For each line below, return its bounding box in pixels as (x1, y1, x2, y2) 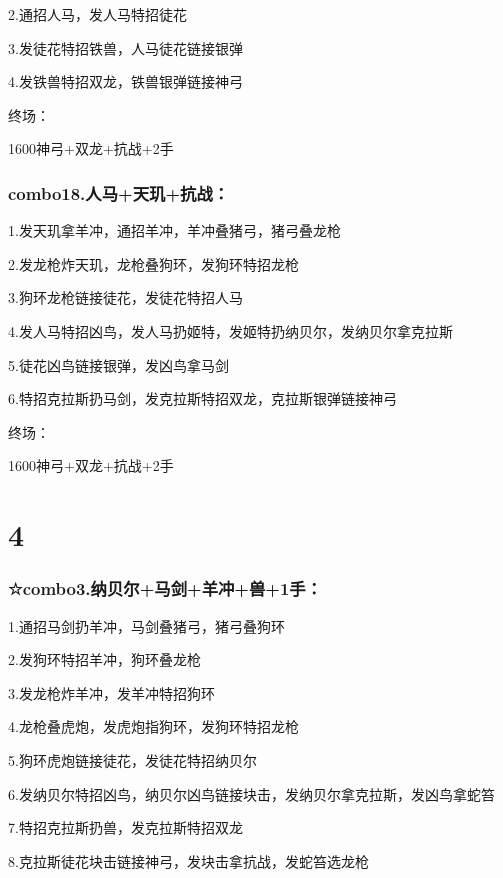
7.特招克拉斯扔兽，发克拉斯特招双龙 (8, 817, 243, 838)
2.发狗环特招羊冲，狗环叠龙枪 (8, 649, 201, 670)
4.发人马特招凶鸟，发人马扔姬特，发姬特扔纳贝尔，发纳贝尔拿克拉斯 (8, 320, 453, 341)
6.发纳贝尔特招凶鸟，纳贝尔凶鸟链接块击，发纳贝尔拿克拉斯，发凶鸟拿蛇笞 (8, 783, 495, 804)
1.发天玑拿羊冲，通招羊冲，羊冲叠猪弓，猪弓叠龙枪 (8, 220, 341, 241)
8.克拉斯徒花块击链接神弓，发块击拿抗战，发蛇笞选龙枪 (8, 850, 369, 871)
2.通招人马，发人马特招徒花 (8, 4, 187, 24)
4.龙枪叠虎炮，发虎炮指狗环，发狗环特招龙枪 (8, 716, 299, 737)
